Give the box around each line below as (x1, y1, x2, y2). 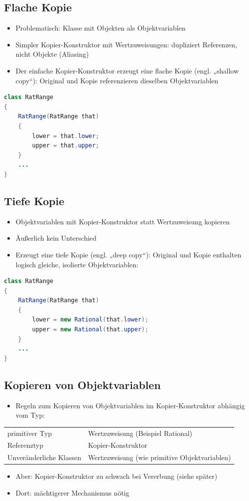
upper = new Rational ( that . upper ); (32, 326, 149, 333)
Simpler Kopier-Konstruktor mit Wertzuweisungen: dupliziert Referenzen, (15, 39, 238, 49)
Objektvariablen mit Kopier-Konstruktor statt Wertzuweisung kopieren (15, 216, 230, 226)
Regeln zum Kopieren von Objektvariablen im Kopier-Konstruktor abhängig (15, 400, 245, 410)
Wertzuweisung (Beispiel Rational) (88, 428, 192, 438)
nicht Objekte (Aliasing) (15, 49, 89, 59)
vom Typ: (15, 410, 45, 420)
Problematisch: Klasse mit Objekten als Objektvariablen (15, 23, 186, 33)
